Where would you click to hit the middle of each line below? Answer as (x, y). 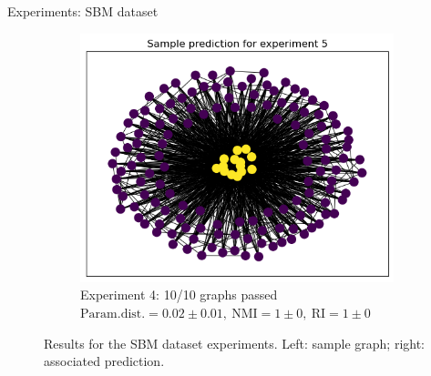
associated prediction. (104, 361)
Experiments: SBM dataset (83, 11)
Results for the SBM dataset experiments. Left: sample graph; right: (235, 343)
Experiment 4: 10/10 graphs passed (179, 295)
